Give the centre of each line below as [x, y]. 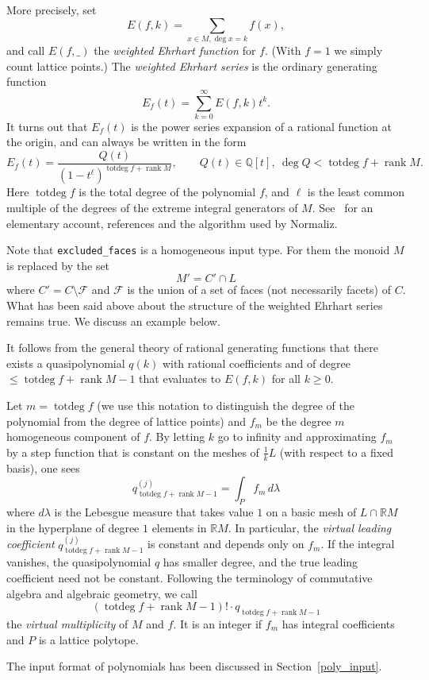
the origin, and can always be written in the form [126, 142]
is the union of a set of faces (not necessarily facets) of [259, 290]
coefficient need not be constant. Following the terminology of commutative [190, 578]
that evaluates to [180, 379]
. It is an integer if [218, 624]
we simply [358, 50]
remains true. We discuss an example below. [113, 321]
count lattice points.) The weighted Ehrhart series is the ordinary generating [192, 66]
